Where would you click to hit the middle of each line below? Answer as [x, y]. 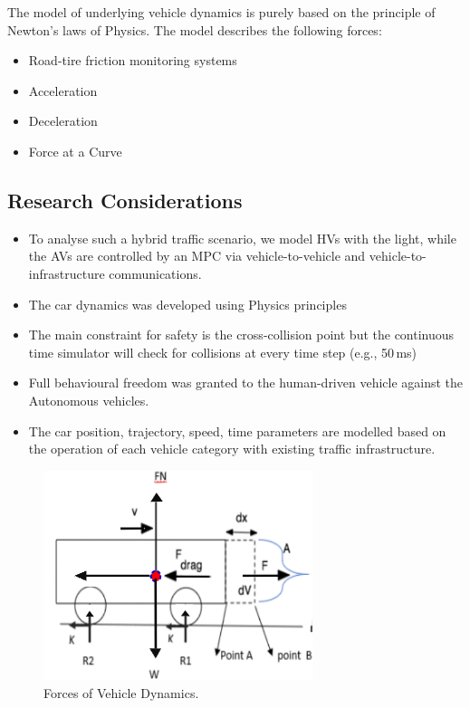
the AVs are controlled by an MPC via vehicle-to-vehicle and [197, 256]
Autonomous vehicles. [89, 400]
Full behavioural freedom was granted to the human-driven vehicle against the [246, 383]
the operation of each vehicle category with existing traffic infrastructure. [232, 449]
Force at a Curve [75, 151]
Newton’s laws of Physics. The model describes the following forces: [195, 29]
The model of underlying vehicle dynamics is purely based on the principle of [221, 12]
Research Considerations [125, 200]
